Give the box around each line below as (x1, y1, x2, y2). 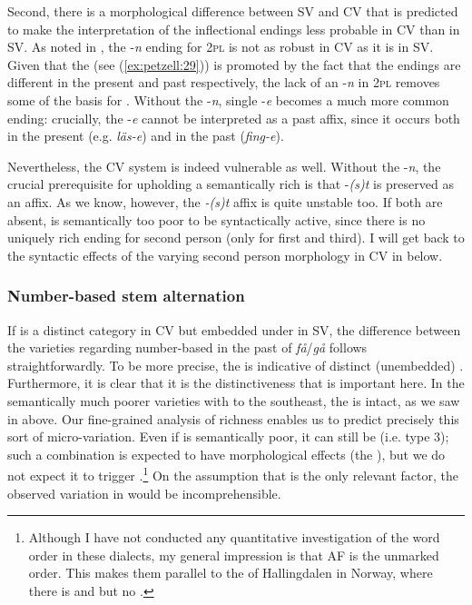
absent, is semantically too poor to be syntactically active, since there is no (7, 210, 426, 229)
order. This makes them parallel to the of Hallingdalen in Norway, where (28, 563, 433, 582)
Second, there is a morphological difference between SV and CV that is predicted (7, 2, 458, 20)
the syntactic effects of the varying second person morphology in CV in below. (7, 245, 443, 264)
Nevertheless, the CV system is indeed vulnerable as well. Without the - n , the (7, 156, 441, 175)
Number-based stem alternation (7, 284, 245, 307)
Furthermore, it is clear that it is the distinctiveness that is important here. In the (7, 373, 465, 392)
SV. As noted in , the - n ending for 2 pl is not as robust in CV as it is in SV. (7, 37, 434, 56)
